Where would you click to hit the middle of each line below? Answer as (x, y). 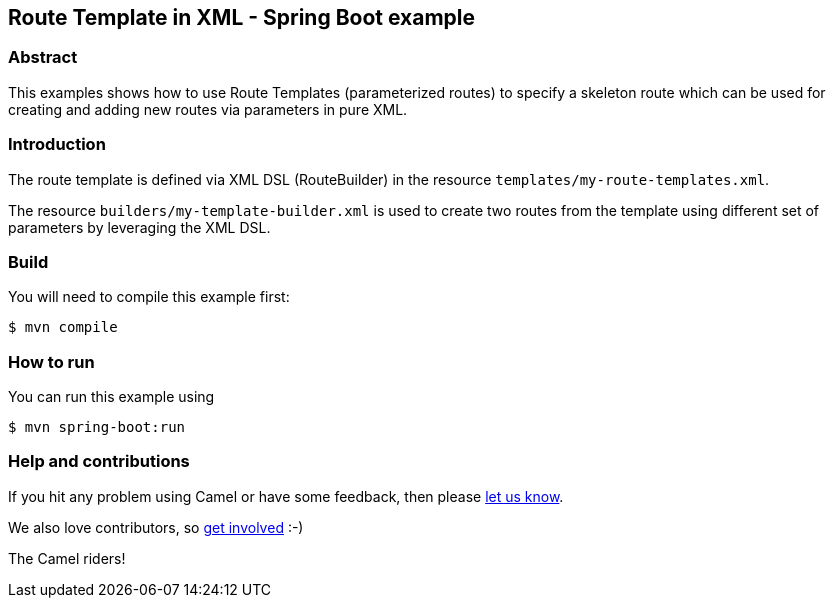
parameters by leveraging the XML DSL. (139, 227)
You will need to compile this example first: (149, 297)
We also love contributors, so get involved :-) (156, 527)
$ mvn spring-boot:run (97, 427)
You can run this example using (111, 397)
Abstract (43, 57)
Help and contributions (99, 461)
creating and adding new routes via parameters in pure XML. (208, 109)
